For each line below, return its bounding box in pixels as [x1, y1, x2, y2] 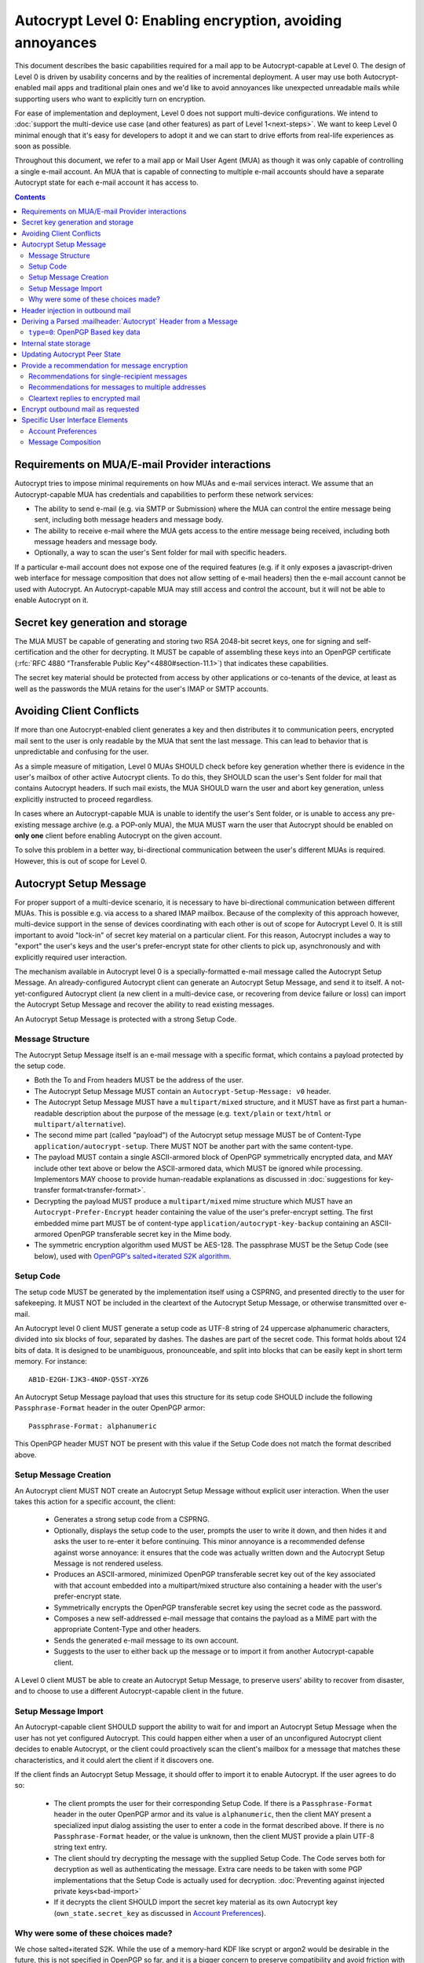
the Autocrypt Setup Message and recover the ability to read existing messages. [14, 1000, 275, 1009]
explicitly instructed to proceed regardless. [14, 794, 153, 804]
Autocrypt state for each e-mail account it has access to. [14, 177, 199, 188]
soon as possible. [14, 141, 71, 151]
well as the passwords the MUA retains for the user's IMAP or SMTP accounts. [14, 684, 269, 693]
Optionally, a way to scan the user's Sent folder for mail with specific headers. [34, 548, 287, 557]
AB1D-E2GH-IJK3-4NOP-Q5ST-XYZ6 [28, 1375, 149, 1384]
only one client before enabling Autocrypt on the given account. [14, 831, 222, 840]
